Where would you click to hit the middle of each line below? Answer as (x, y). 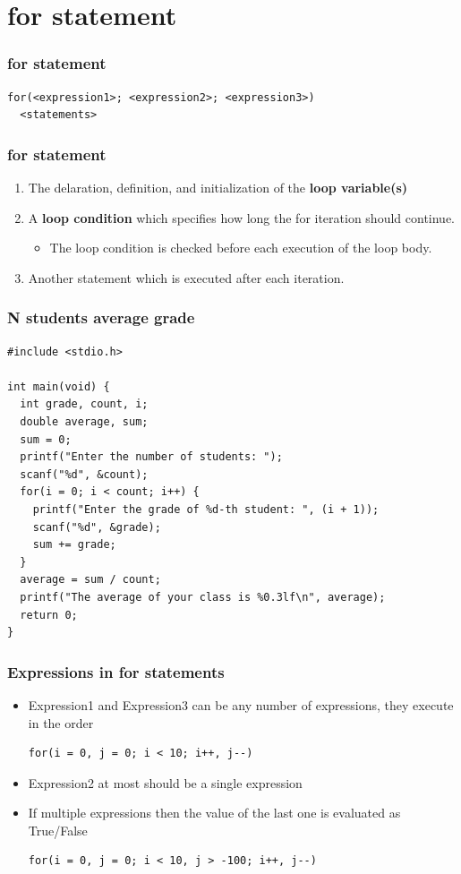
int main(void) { (59, 386)
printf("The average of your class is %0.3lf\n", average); (203, 597)
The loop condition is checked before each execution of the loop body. (241, 248)
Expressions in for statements (116, 671)
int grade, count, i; (84, 404)
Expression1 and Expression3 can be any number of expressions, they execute (241, 704)
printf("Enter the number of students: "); (151, 457)
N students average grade (101, 317)
